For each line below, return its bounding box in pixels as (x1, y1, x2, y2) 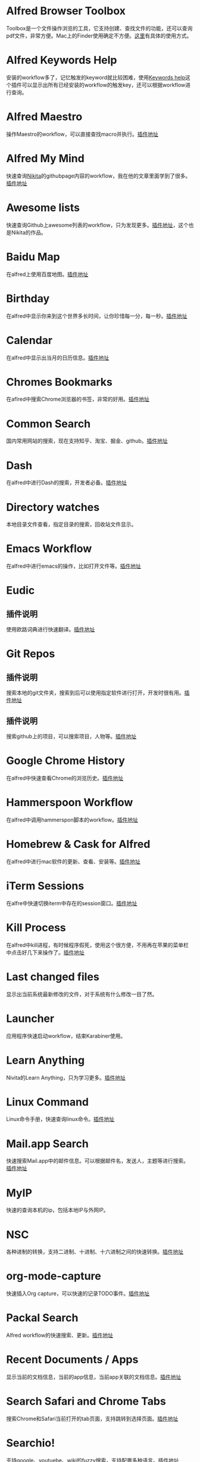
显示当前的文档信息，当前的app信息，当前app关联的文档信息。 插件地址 (6, 1373, 182, 1381)
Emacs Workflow (6, 542, 92, 556)
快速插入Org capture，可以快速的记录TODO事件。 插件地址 (6, 1290, 150, 1297)
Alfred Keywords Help (6, 54, 117, 67)
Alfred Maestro (6, 110, 83, 123)
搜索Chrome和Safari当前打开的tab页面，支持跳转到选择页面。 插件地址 (6, 1415, 179, 1422)
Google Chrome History (6, 754, 125, 767)
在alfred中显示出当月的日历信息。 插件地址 (6, 354, 110, 361)
